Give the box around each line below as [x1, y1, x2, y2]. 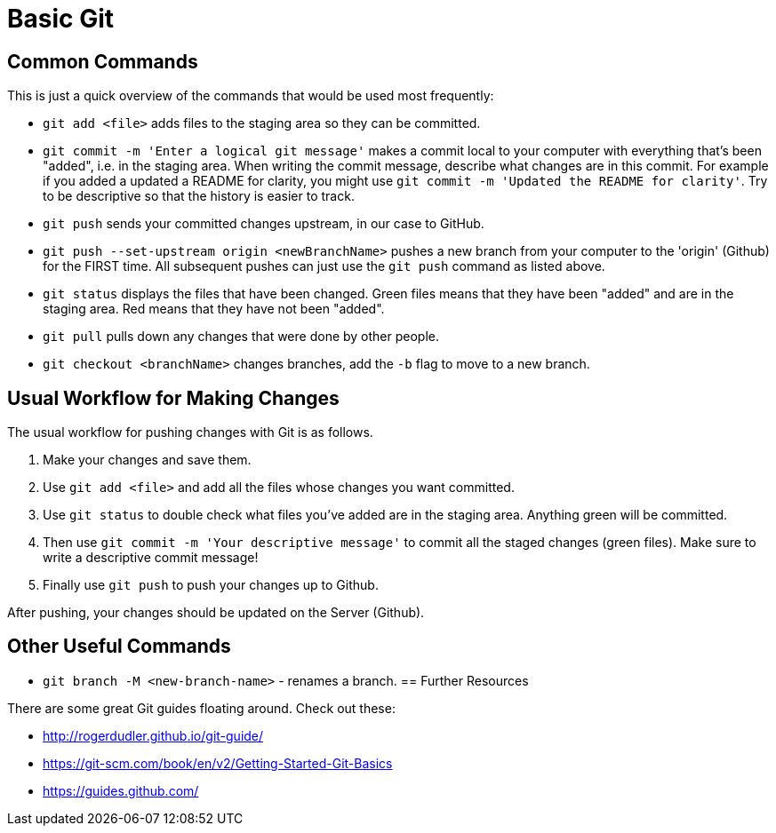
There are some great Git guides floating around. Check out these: [7, 700, 396, 716]
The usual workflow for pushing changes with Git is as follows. [7, 424, 373, 440]
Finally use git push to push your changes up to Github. [43, 577, 379, 593]
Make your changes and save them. [43, 452, 252, 468]
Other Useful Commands [7, 635, 231, 658]
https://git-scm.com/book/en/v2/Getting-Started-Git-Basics [43, 755, 393, 771]
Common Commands [7, 50, 198, 73]
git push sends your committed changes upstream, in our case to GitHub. [43, 216, 484, 232]
